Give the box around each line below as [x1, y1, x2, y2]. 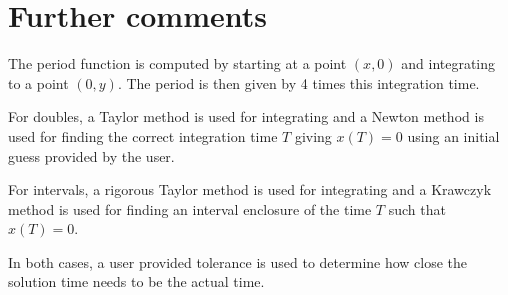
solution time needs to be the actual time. [8, 271, 265, 292]
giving [294, 125, 332, 146]
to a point [8, 72, 69, 93]
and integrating [401, 53, 496, 74]
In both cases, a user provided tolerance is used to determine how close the [8, 251, 468, 272]
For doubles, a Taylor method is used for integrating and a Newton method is [8, 106, 484, 127]
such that [388, 198, 446, 219]
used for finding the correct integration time [8, 125, 278, 146]
